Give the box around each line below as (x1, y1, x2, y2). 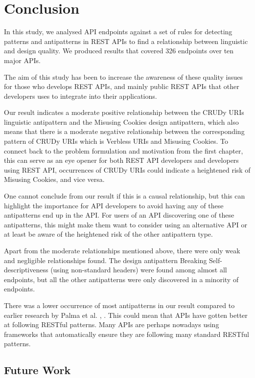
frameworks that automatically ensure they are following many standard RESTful (4, 329, 249, 339)
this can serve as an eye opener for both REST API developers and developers (4, 155, 239, 165)
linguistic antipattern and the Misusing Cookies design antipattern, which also (4, 116, 239, 127)
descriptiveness (4, 265, 48, 275)
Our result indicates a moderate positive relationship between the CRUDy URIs (4, 107, 244, 117)
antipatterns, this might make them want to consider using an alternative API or (4, 219, 247, 229)
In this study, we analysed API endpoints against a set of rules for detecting (4, 26, 232, 37)
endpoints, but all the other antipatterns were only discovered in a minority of (4, 274, 239, 284)
